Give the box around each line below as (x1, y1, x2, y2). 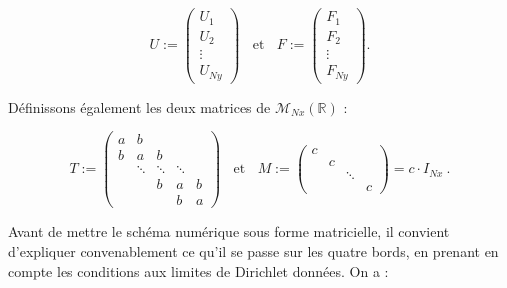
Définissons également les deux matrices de (8, 96, 271, 117)
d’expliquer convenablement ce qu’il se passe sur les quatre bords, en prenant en (8, 240, 499, 261)
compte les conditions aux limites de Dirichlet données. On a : (8, 260, 389, 281)
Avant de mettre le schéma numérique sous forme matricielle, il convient (8, 221, 450, 242)
